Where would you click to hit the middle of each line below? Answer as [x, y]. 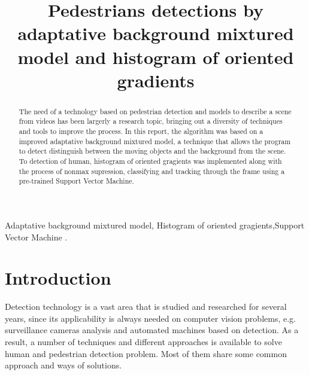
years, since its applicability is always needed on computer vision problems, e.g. [150, 318]
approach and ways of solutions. [63, 365]
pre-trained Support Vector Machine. [76, 181]
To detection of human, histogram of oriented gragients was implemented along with [150, 161]
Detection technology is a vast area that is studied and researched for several [146, 307]
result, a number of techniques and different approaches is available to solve [143, 342]
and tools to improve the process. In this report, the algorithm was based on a [141, 131]
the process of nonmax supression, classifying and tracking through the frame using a [152, 171]
